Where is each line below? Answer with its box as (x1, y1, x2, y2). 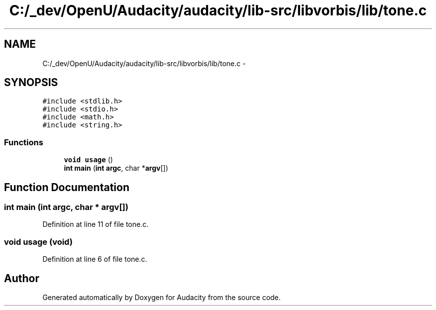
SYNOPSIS (4, 76, 58, 89)
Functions (4, 137, 43, 147)
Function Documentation (4, 181, 129, 194)
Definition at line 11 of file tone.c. (42, 220, 149, 229)
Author (4, 272, 39, 285)
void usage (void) (4, 236, 73, 247)
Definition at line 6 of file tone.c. (42, 255, 147, 264)
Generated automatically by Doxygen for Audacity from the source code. (42, 293, 281, 302)
